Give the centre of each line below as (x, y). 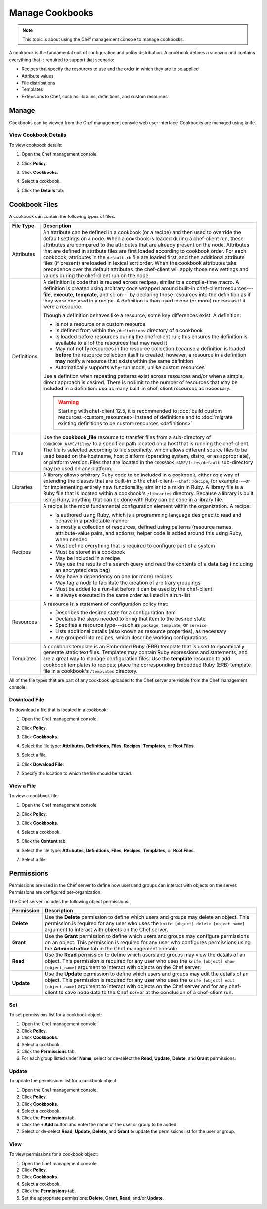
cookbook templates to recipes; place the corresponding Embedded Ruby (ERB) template (147, 665)
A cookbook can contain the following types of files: (62, 216)
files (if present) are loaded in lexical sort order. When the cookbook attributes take (140, 263)
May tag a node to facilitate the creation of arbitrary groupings (128, 582)
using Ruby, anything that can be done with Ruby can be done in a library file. (133, 499)
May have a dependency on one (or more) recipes (113, 576)
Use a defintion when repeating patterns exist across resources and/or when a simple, (143, 376)
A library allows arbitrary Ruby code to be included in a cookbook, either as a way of (141, 475)
